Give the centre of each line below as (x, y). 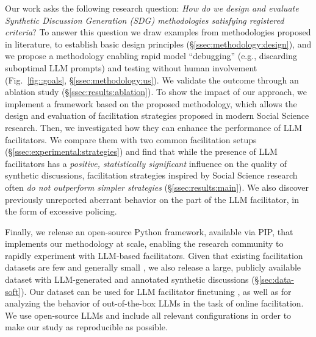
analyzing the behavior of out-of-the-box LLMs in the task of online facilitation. (154, 303)
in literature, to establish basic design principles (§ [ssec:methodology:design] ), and (158, 44)
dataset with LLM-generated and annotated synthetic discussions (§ (132, 279)
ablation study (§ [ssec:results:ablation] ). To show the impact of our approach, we (156, 92)
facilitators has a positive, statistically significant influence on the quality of (146, 163)
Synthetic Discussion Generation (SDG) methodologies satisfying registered (145, 20)
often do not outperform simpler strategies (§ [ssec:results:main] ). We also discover (157, 187)
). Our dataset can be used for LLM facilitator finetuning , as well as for (156, 291)
